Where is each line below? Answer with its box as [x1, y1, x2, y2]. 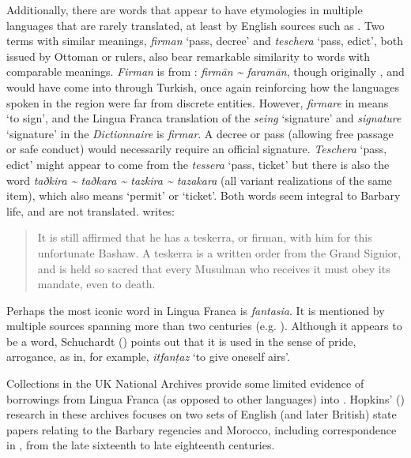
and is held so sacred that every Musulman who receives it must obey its [37, 260, 390, 276]
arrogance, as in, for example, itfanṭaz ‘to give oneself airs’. [6, 348, 290, 365]
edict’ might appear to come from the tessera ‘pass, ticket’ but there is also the [6, 156, 390, 172]
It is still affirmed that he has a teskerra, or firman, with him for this [37, 229, 372, 246]
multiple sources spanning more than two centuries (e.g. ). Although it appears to [6, 317, 402, 334]
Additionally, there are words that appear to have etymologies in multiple [6, 2, 363, 17]
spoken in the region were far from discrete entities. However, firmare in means [6, 94, 389, 111]
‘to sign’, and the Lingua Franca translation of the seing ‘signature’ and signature [6, 110, 402, 126]
